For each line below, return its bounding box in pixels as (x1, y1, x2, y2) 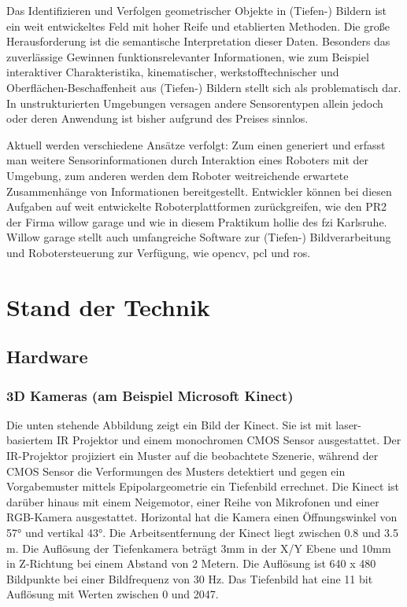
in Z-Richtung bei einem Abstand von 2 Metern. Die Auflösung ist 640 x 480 (6, 555, 376, 572)
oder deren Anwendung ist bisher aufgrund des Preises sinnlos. (6, 110, 309, 127)
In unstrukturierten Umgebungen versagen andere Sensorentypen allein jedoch (6, 94, 383, 111)
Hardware (6, 344, 88, 369)
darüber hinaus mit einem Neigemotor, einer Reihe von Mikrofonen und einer (6, 493, 379, 510)
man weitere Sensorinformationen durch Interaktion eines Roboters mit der (6, 152, 368, 168)
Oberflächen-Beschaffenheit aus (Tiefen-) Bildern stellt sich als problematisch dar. (6, 79, 401, 95)
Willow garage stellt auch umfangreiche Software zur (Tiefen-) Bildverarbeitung (6, 229, 391, 245)
